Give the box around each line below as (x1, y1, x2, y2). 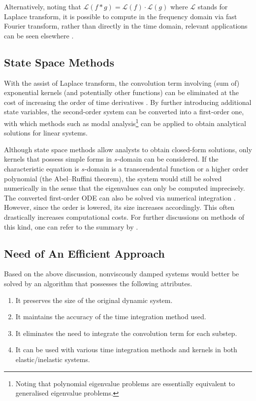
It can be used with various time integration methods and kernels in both (15, 344, 237, 355)
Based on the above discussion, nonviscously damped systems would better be (4, 268, 239, 279)
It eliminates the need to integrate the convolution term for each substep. (15, 328, 237, 338)
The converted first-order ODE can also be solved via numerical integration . (4, 192, 236, 202)
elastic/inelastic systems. (15, 354, 90, 364)
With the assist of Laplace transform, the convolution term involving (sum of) (4, 77, 240, 88)
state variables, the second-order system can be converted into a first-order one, (4, 106, 244, 117)
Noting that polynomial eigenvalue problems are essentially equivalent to (15, 378, 235, 388)
